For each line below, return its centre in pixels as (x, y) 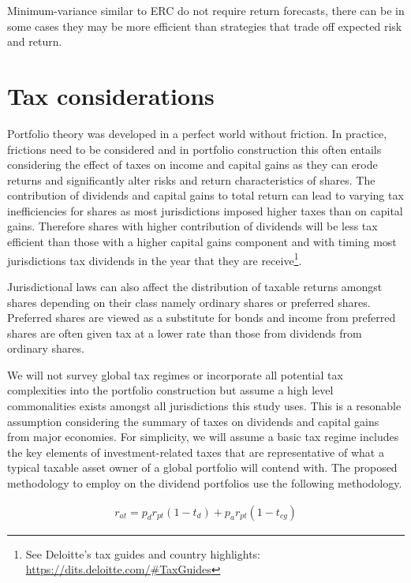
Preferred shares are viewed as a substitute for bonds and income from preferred (202, 318)
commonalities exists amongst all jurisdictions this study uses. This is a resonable (204, 406)
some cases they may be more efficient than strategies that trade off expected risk (205, 26)
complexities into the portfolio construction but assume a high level (170, 390)
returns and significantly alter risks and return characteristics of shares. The (191, 179)
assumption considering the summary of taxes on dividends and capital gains (193, 421)
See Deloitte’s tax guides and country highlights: (143, 553)
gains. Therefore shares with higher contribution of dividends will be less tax (192, 226)
